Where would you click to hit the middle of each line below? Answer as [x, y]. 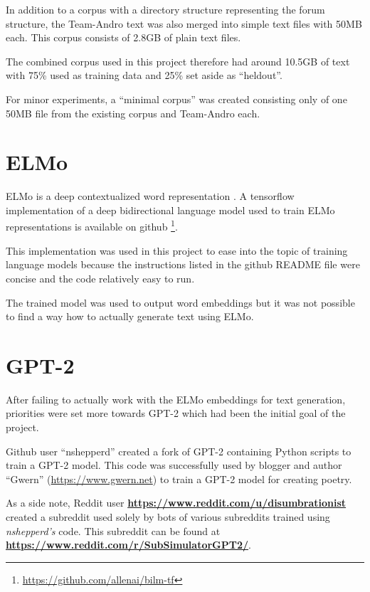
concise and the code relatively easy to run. [100, 278]
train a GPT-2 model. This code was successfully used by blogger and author [174, 465]
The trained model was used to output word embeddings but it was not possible [180, 302]
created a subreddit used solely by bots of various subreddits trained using [168, 516]
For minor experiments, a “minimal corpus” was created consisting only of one [176, 99]
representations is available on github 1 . [92, 226]
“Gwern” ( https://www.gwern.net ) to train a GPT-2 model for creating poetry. [179, 479]
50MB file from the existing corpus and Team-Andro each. [133, 113]
